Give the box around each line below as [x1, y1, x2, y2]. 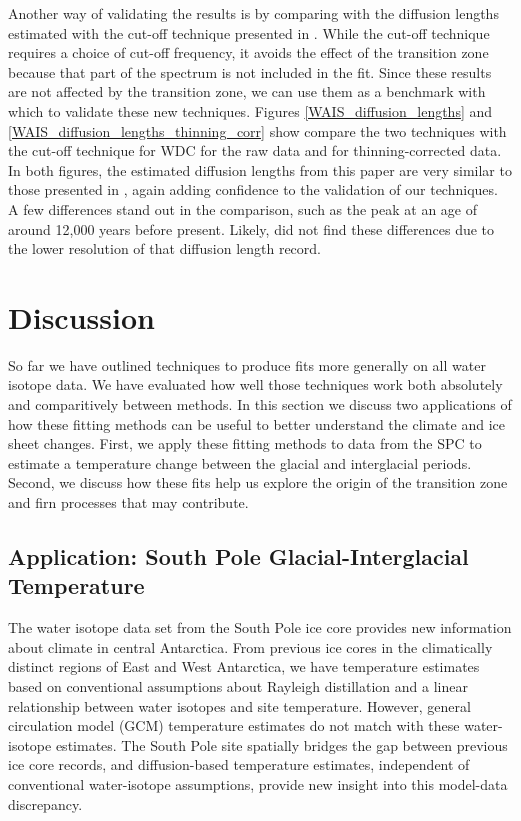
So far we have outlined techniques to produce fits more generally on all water [8, 354, 486, 375]
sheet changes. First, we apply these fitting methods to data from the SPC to [8, 433, 482, 454]
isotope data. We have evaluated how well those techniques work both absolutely [8, 374, 503, 395]
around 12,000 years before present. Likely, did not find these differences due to [8, 218, 495, 239]
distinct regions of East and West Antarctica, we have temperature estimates [8, 656, 480, 677]
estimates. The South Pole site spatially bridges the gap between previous [55, 734, 508, 755]
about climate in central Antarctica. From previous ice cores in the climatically [8, 636, 493, 657]
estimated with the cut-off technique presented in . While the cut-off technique [8, 22, 490, 43]
